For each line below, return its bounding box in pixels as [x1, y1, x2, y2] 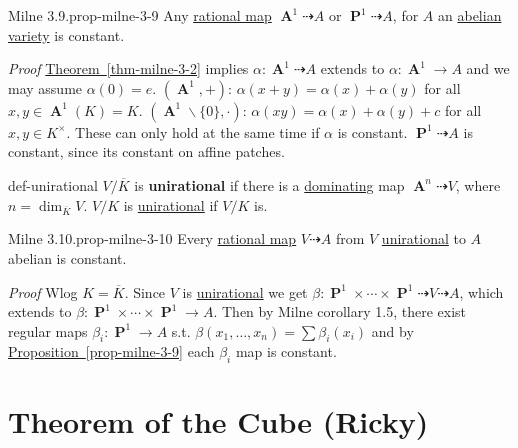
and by [371, 320, 414, 341]
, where [455, 174, 501, 195]
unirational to [381, 228, 466, 249]
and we [466, 58, 510, 79]
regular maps [8, 320, 88, 341]
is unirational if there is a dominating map [134, 174, 405, 195]
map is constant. [235, 341, 337, 362]
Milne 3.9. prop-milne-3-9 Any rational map [8, 5, 272, 25]
